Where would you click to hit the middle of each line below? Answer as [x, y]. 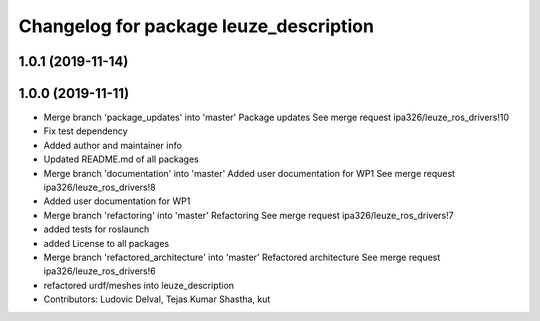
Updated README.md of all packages [121, 159]
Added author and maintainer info [112, 145]
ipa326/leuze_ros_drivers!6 [99, 271]
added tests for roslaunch [96, 229]
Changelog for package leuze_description [196, 26]
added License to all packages [106, 243]
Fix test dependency [86, 131]
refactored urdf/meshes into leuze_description [139, 285]
